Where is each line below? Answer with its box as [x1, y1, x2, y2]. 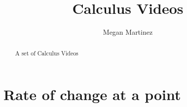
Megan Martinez [103, 27, 153, 37]
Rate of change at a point [3, 84, 181, 105]
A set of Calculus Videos [15, 49, 78, 57]
